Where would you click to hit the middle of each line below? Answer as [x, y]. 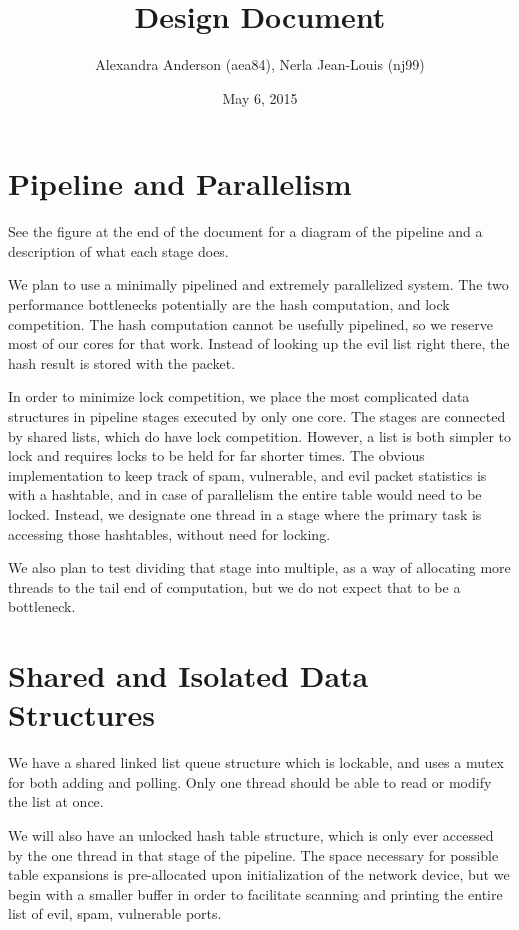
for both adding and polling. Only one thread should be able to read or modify [250, 781]
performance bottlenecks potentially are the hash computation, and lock [229, 304]
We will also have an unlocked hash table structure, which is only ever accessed [251, 835]
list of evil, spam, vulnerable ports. [115, 913]
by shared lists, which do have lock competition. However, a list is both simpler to [259, 435]
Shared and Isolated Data [188, 675]
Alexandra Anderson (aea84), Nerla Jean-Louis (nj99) [260, 64]
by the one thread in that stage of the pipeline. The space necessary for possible [253, 854]
